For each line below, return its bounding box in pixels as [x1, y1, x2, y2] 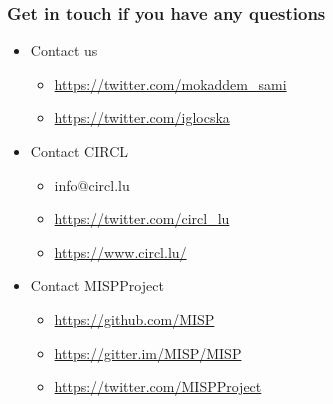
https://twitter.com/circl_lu [54, 208, 230, 229]
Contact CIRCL [30, 141, 128, 161]
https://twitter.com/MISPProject [54, 376, 262, 397]
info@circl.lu [54, 174, 130, 195]
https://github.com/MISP [54, 308, 215, 329]
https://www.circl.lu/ [54, 241, 187, 262]
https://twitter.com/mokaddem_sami [54, 73, 287, 94]
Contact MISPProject [30, 275, 164, 296]
